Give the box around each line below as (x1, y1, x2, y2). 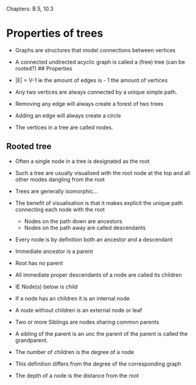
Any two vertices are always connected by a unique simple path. (15, 88, 178, 95)
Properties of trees (6, 27, 103, 40)
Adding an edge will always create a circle (15, 112, 121, 119)
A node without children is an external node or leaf (15, 307, 142, 314)
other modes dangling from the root (15, 176, 105, 183)
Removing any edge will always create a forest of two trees (15, 100, 164, 107)
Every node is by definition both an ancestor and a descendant (15, 235, 173, 243)
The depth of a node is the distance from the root (15, 372, 139, 379)
